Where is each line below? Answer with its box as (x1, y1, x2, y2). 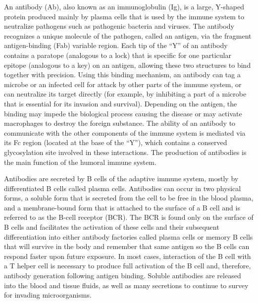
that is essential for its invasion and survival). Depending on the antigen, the (4, 98, 237, 108)
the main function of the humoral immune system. (4, 156, 156, 167)
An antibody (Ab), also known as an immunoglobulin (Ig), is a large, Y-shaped (4, 1, 244, 11)
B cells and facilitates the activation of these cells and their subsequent (4, 222, 219, 232)
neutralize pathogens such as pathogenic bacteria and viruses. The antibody (4, 21, 234, 31)
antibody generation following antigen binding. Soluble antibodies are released (4, 270, 241, 281)
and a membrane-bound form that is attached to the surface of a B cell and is (4, 202, 240, 212)
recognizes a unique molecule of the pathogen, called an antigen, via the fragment (4, 30, 252, 41)
